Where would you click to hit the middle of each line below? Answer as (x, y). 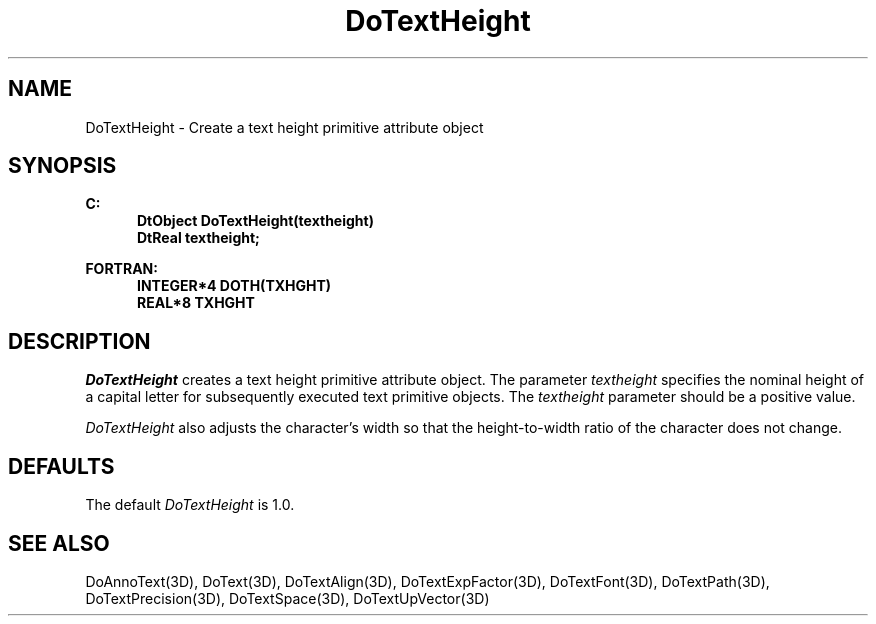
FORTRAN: (121, 269)
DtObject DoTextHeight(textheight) (255, 221)
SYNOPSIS (62, 166)
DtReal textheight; (198, 238)
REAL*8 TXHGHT (196, 303)
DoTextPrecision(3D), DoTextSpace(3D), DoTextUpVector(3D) (287, 598)
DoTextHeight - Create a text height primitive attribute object (284, 127)
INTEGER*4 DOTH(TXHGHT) (234, 286)
